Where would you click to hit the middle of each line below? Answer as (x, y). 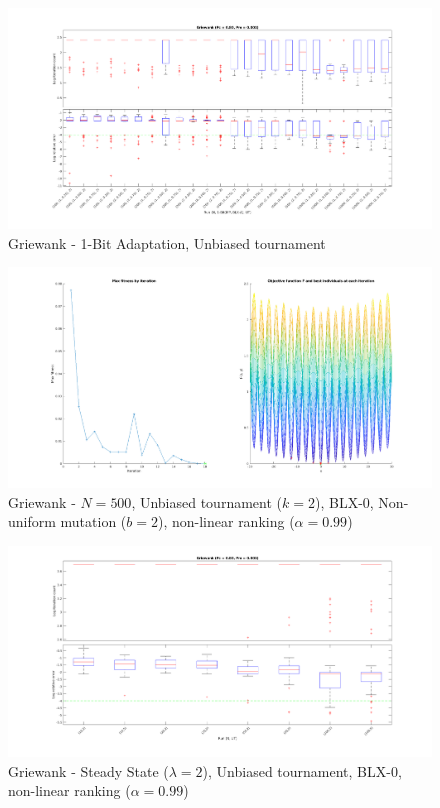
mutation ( (93, 521)
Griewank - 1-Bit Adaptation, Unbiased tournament (167, 242)
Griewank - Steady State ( (88, 770)
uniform (32, 521)
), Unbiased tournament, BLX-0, (302, 770)
